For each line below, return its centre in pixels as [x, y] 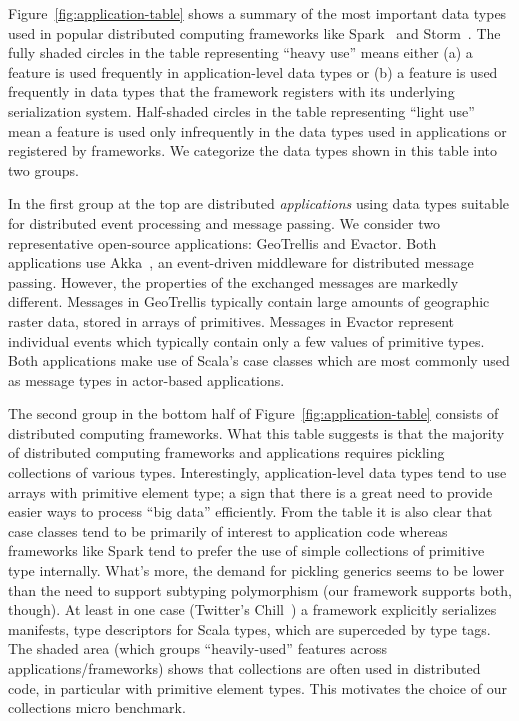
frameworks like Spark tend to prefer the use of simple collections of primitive [246, 550]
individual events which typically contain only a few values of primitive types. [246, 340]
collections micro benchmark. [97, 707]
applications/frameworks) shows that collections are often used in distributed [244, 668]
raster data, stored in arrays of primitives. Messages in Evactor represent [231, 320]
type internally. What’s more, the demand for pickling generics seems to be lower [256, 570]
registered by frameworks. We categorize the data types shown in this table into [252, 150]
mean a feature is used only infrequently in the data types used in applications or [257, 130]
